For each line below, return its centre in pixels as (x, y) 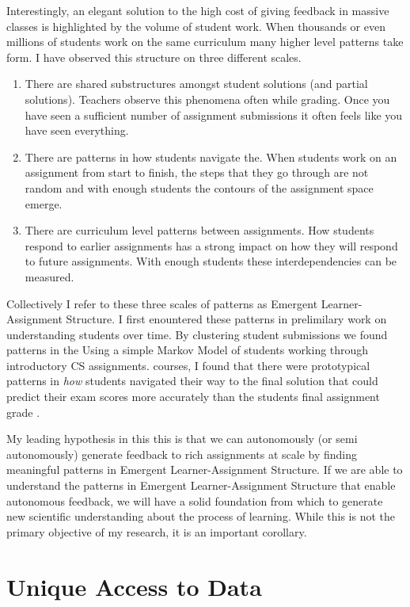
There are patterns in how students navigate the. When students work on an (211, 157)
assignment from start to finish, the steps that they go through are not (197, 172)
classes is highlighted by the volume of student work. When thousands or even (196, 26)
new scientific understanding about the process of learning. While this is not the (201, 516)
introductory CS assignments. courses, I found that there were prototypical (188, 365)
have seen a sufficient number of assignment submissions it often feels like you (214, 115)
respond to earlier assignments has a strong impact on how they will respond (211, 245)
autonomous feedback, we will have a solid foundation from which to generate (195, 500)
